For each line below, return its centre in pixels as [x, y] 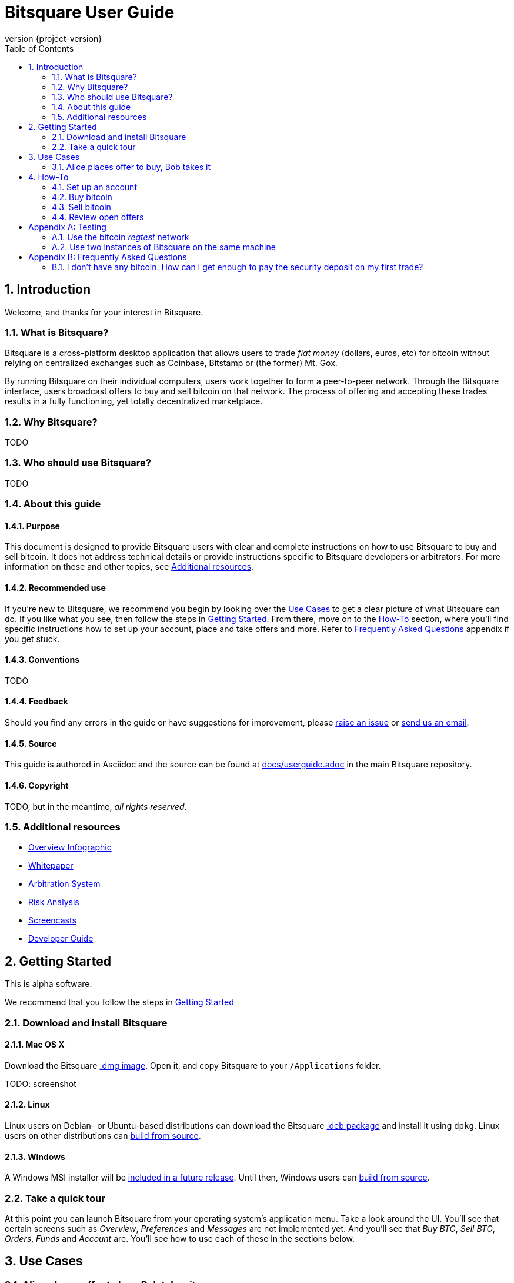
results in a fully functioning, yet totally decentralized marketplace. [134, 401]
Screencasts [52, 920]
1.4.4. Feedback [36, 702]
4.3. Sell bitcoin [81, 207]
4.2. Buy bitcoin [82, 197]
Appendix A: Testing [67, 227]
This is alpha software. [49, 984]
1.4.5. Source [31, 743]
